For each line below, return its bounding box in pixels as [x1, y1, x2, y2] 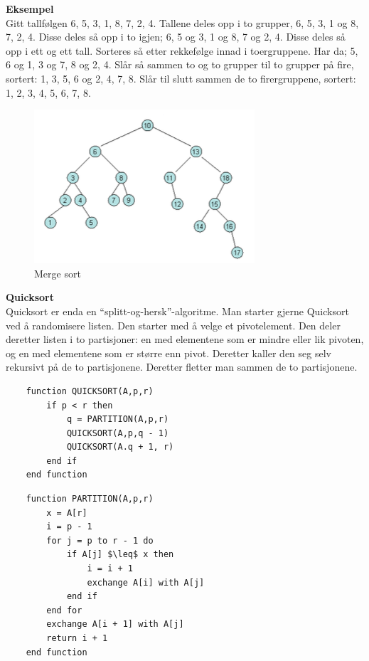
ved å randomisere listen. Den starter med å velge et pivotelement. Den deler [6, 317, 341, 332]
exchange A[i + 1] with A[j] [46, 619, 184, 630]
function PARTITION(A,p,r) [26, 494, 154, 504]
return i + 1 [46, 633, 108, 643]
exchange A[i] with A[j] [87, 577, 205, 588]
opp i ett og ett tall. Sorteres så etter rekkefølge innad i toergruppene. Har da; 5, [6, 43, 358, 58]
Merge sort [34, 265, 81, 280]
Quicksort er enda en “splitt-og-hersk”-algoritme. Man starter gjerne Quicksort [6, 303, 349, 318]
